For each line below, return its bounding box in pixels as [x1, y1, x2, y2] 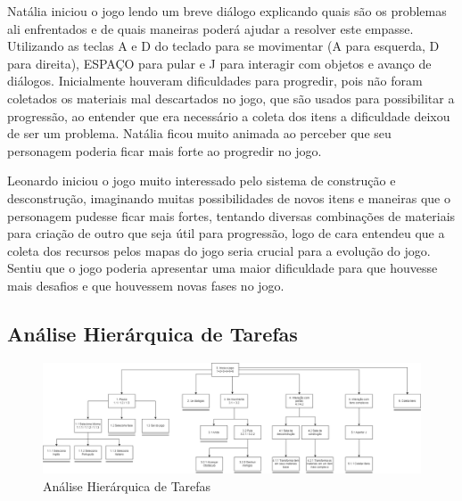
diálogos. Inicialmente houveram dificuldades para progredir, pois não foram [7, 71, 423, 90]
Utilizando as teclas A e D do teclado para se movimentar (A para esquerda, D [7, 37, 440, 55]
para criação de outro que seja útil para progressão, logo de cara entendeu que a [7, 224, 445, 242]
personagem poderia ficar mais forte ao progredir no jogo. [7, 141, 322, 160]
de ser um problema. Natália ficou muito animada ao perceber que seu [7, 124, 392, 143]
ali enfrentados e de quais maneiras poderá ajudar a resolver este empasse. [7, 19, 414, 37]
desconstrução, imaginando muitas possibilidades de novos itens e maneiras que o [7, 188, 450, 207]
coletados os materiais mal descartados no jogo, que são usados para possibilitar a [7, 88, 455, 107]
